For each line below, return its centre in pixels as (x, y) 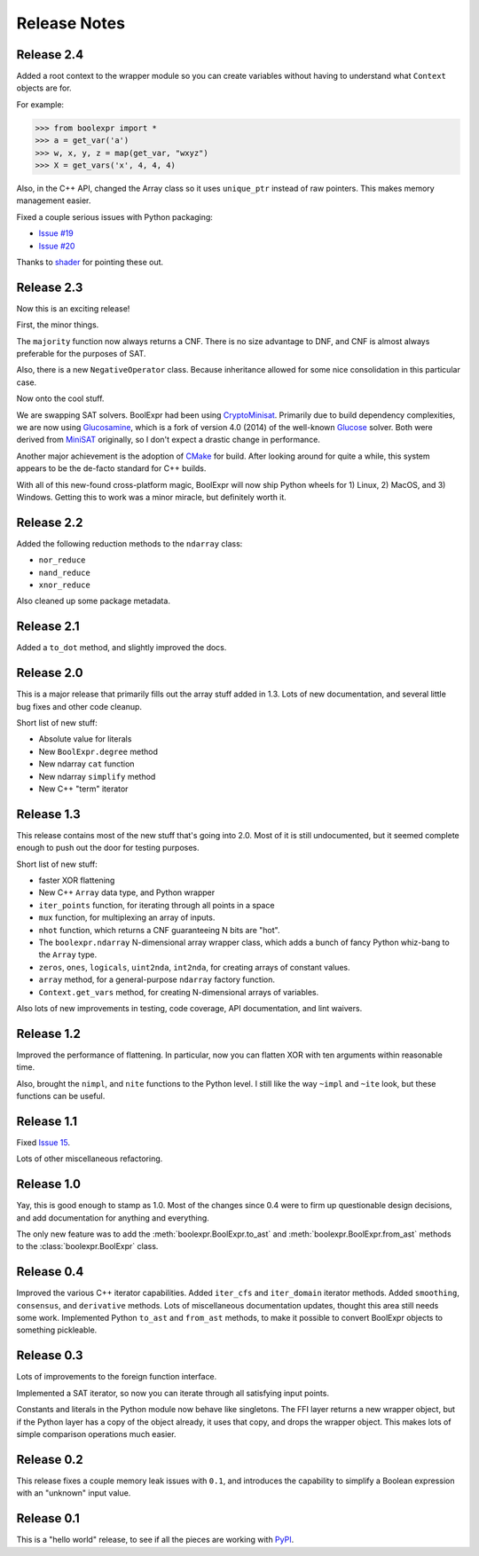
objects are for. (44, 88)
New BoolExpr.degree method (98, 751)
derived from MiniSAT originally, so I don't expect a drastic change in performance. (169, 440)
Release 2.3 (50, 287)
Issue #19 (56, 233)
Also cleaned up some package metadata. (93, 601)
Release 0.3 (50, 1356)
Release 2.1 (48, 627)
